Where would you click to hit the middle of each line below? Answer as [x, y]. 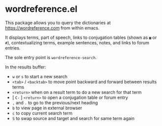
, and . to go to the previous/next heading [55, 102]
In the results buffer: [26, 67]
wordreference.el [41, 9]
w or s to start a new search [40, 76]
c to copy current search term [42, 113]
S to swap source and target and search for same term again [73, 118]
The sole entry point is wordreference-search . [51, 57]
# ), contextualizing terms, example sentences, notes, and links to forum [77, 42]
